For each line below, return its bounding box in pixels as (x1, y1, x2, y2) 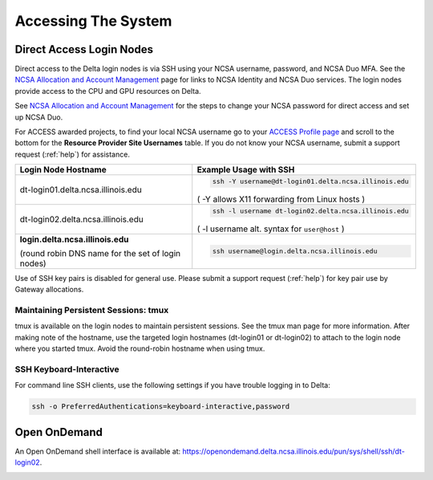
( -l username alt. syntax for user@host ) (196, 223, 345, 234)
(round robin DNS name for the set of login (19, 247, 180, 258)
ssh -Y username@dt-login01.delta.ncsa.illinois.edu (212, 177, 409, 186)
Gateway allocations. (14, 285, 84, 295)
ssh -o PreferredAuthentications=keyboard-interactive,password (31, 402, 290, 411)
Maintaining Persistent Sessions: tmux (14, 304, 169, 315)
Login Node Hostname (19, 165, 107, 176)
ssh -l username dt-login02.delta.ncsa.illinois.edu (212, 206, 409, 215)
